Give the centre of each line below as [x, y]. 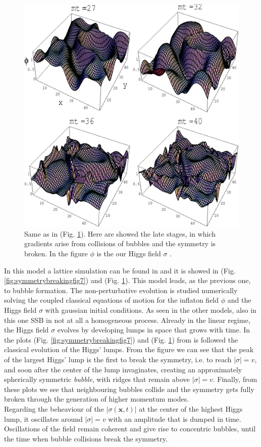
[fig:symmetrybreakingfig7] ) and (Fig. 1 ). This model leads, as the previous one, [127, 280]
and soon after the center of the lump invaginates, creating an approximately [123, 369]
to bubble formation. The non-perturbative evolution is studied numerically [121, 290]
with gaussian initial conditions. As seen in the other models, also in [151, 310]
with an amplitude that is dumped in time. [175, 418]
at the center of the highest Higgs [191, 408]
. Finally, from [235, 379]
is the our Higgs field [129, 254]
